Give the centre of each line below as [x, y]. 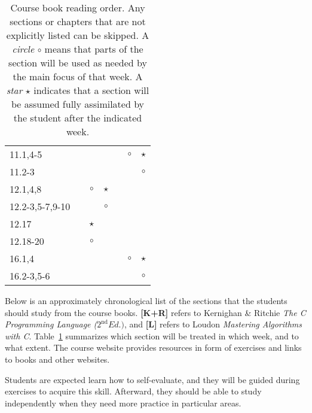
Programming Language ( [51, 324]
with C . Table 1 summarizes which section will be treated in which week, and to [152, 335]
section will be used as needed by [78, 63]
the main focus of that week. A [78, 76]
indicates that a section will [91, 90]
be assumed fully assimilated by [78, 104]
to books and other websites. [57, 359]
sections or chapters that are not [78, 21]
